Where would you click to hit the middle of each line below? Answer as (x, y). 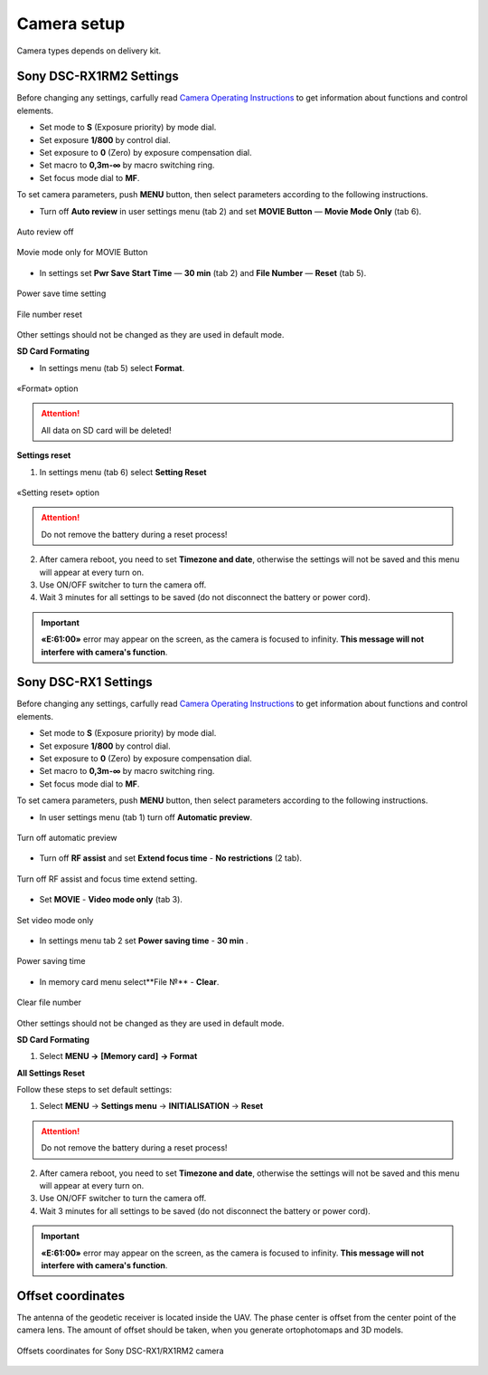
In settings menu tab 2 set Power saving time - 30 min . (144, 941)
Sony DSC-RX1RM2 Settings (98, 76)
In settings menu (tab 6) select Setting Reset (123, 472)
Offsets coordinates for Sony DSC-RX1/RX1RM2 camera (120, 1351)
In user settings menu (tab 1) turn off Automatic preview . (146, 817)
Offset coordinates (71, 1296)
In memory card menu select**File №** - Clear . (129, 981)
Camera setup (71, 24)
